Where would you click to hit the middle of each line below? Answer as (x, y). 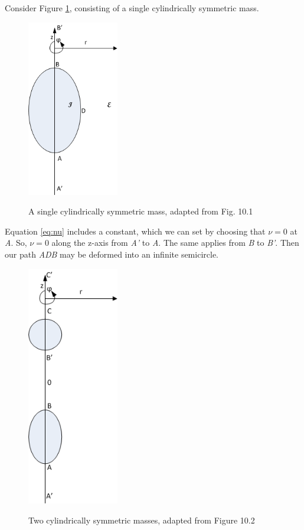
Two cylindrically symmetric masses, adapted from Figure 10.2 (142, 520)
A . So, (16, 243)
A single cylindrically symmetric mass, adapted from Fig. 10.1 (141, 211)
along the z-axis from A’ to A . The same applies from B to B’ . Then (175, 243)
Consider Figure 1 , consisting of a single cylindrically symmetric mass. (132, 8)
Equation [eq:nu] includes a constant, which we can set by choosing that (135, 231)
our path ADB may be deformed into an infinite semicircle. (112, 254)
